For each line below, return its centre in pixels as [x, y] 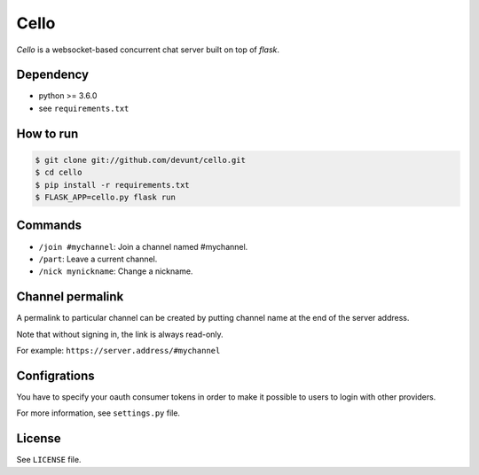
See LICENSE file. [49, 460]
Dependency [52, 75]
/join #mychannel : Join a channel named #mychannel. [143, 246]
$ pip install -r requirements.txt [112, 185]
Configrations [55, 375]
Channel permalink [70, 297]
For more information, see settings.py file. [98, 413]
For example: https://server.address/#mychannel [118, 350]
